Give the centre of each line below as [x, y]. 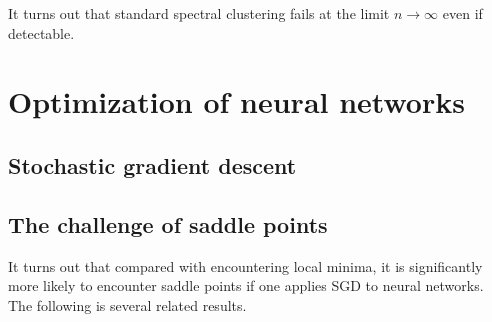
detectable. [41, 32]
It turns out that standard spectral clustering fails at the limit [199, 13]
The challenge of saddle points [168, 223]
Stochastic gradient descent [152, 164]
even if [462, 13]
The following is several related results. [127, 304]
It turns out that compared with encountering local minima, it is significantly [245, 265]
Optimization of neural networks [236, 101]
